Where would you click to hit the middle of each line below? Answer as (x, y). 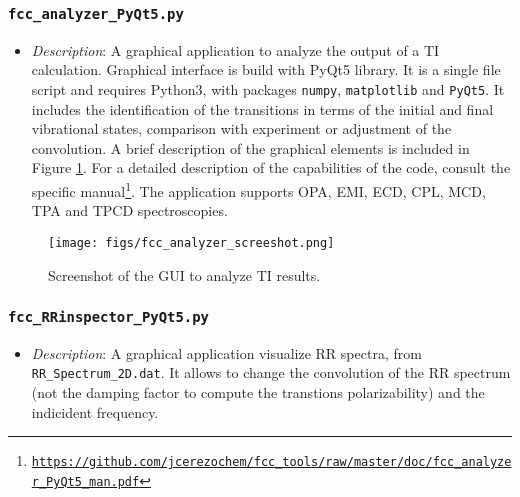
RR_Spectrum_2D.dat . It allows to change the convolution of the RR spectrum (271, 372)
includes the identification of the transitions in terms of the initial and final (262, 108)
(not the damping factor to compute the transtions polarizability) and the (258, 392)
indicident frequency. (95, 411)
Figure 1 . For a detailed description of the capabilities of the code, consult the (271, 167)
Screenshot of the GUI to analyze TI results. (184, 274)
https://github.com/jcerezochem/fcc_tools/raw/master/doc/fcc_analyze (271, 462)
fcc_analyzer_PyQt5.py (96, 13)
